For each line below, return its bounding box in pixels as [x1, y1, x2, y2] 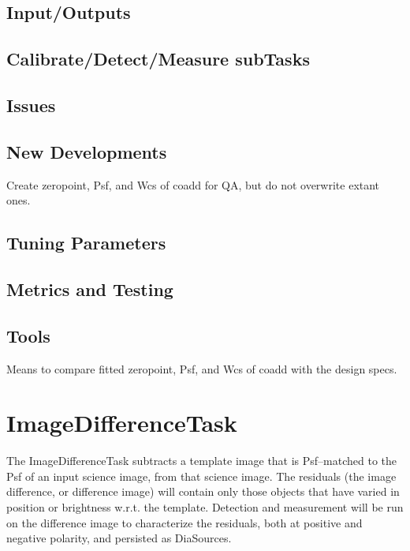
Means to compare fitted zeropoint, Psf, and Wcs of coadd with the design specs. [6, 360, 397, 377]
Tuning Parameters [6, 231, 166, 255]
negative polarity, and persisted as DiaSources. [6, 530, 232, 546]
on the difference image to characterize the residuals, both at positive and [6, 514, 363, 530]
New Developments [6, 139, 167, 163]
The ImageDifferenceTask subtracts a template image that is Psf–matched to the [6, 452, 397, 469]
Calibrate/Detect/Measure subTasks [6, 47, 310, 71]
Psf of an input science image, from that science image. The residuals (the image [6, 467, 397, 484]
